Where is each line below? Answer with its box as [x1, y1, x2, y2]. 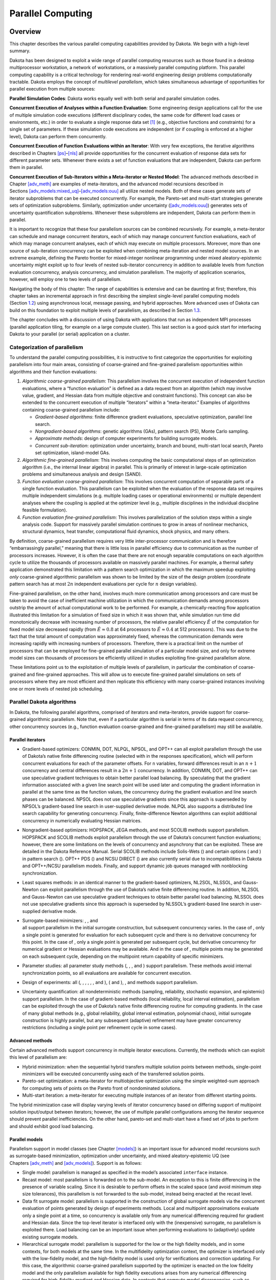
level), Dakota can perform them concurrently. [9, 133, 107, 139]
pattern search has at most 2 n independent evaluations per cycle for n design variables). [9, 581, 198, 587]
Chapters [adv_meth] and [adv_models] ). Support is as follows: [9, 1160, 142, 1166]
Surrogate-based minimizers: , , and [22, 917, 98, 924]
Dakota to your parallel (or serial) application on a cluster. [9, 331, 130, 337]
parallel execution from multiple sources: [9, 86, 96, 92]
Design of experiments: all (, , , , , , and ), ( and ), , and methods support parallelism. [22, 979, 198, 986]
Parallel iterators [9, 736, 45, 742]
